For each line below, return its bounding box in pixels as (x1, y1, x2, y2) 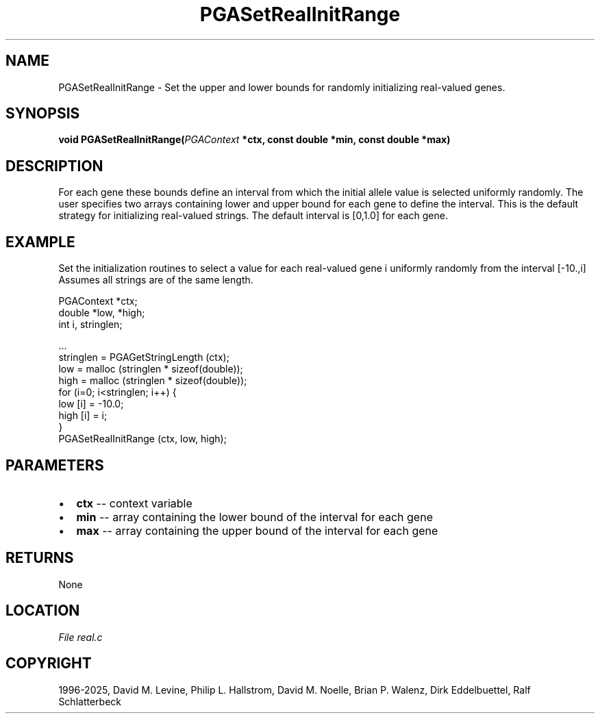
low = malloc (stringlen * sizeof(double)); (58, 363, 243, 375)
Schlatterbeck (58, 695, 121, 707)
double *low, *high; (58, 307, 145, 319)
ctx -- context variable (76, 496, 192, 510)
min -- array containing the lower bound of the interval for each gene (76, 509, 433, 524)
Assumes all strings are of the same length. (58, 274, 253, 286)
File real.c (58, 631, 103, 643)
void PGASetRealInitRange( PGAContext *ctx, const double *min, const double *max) (58, 134, 451, 146)
